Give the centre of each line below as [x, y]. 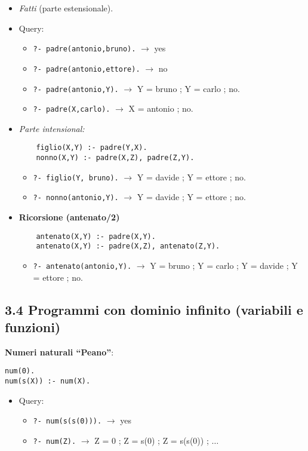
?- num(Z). [55, 441]
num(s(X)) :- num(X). [48, 381]
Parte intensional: [52, 128]
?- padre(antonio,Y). [76, 89]
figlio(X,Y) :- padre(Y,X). [92, 148]
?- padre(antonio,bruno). [84, 49]
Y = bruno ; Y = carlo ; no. [188, 88]
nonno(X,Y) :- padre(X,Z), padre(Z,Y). [115, 158]
